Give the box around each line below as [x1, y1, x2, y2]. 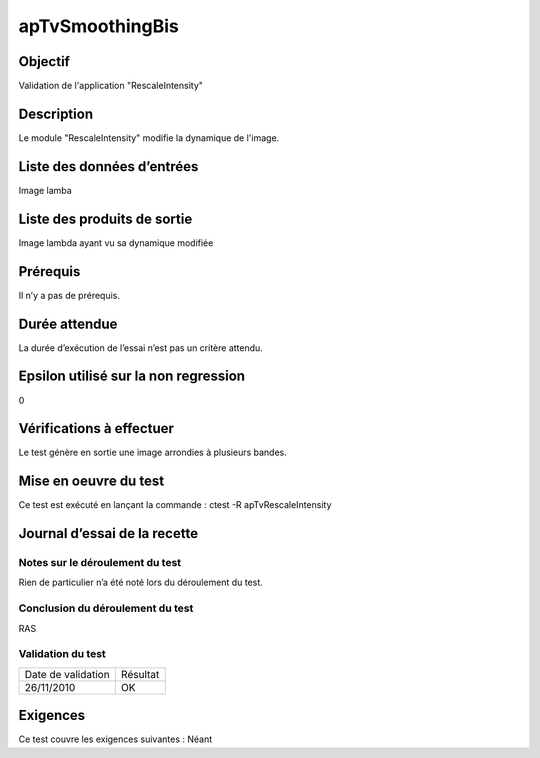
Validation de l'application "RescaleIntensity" [18, 80, 204, 92]
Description [18, 105, 94, 122]
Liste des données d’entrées [18, 158, 199, 175]
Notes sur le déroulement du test [18, 556, 182, 570]
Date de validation [24, 667, 110, 681]
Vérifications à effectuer [18, 420, 175, 437]
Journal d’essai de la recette [18, 525, 199, 542]
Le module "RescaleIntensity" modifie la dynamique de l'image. [18, 131, 280, 144]
